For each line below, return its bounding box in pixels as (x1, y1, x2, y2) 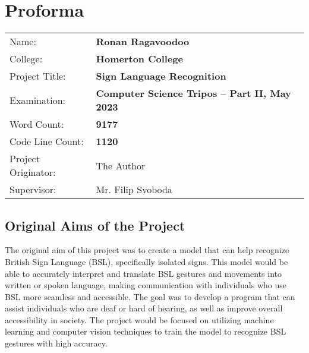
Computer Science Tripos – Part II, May (96, 86, 291, 100)
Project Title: (10, 69, 66, 83)
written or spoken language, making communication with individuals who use (5, 279, 287, 291)
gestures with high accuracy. (5, 337, 108, 349)
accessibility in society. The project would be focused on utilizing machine (5, 313, 274, 326)
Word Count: (10, 117, 64, 131)
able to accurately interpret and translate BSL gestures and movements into (5, 267, 282, 279)
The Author (96, 158, 146, 172)
